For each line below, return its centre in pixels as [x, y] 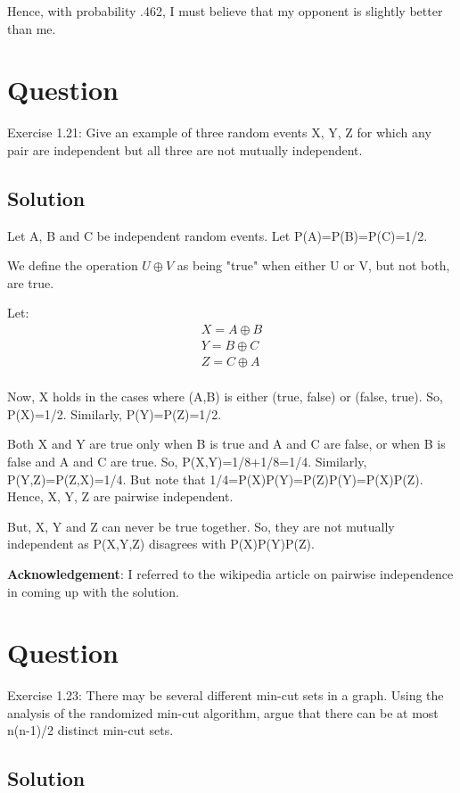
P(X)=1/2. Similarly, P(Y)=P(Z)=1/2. [115, 413]
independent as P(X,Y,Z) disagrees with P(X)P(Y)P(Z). [161, 544]
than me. [32, 28]
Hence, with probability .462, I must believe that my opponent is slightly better [225, 11]
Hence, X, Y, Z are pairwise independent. [120, 496]
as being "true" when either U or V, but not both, [313, 265]
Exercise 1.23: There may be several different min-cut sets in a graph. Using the [226, 695]
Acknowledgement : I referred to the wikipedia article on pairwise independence [230, 573]
